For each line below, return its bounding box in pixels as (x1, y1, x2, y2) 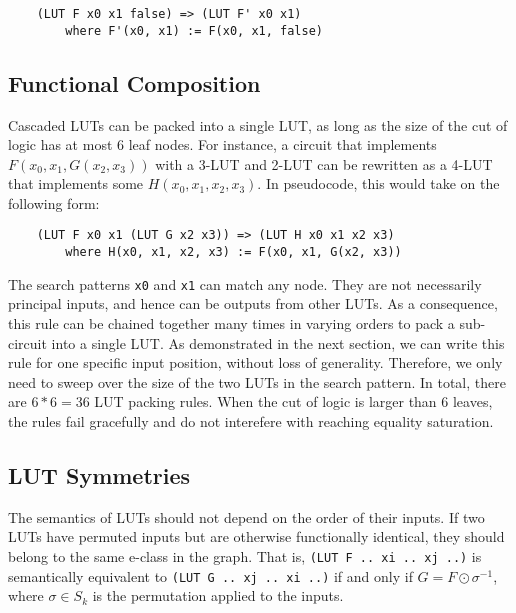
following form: (8, 192, 100, 213)
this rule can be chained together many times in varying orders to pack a (8, 313, 455, 334)
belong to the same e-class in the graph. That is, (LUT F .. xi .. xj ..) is (8, 546, 482, 566)
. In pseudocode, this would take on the (257, 173, 500, 194)
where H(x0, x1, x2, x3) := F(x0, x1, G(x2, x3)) (65, 245, 402, 260)
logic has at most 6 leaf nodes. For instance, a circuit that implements (8, 134, 437, 155)
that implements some (8, 173, 144, 194)
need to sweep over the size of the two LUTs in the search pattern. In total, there (8, 371, 506, 392)
